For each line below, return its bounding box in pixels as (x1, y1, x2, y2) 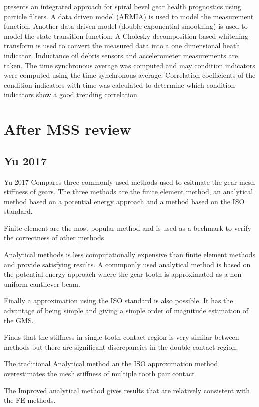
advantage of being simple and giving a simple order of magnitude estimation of (4, 305, 249, 316)
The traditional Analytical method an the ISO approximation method (4, 358, 218, 369)
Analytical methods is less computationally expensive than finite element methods (4, 249, 255, 260)
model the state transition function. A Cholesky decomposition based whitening (4, 30, 248, 41)
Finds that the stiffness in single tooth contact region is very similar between (4, 332, 239, 342)
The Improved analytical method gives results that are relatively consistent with (4, 385, 250, 395)
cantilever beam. (30, 278, 80, 289)
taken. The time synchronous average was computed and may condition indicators (4, 60, 255, 70)
